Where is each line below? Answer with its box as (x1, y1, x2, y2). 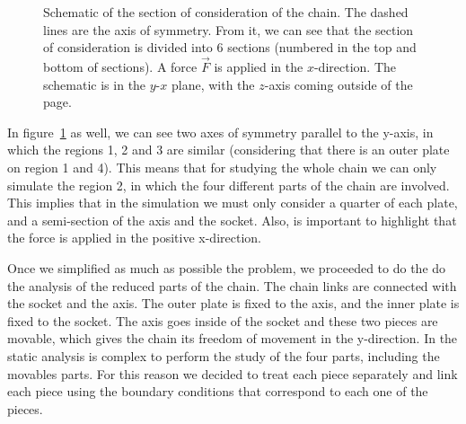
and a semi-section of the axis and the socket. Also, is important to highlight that (7, 210, 457, 229)
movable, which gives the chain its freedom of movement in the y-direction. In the (7, 329, 458, 348)
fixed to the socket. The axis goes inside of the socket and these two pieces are (7, 311, 438, 330)
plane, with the (171, 75, 255, 93)
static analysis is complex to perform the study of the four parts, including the (7, 346, 440, 365)
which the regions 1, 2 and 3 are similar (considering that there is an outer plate (7, 140, 450, 159)
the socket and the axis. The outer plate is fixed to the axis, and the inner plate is (7, 294, 460, 313)
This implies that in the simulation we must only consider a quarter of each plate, (7, 193, 458, 212)
